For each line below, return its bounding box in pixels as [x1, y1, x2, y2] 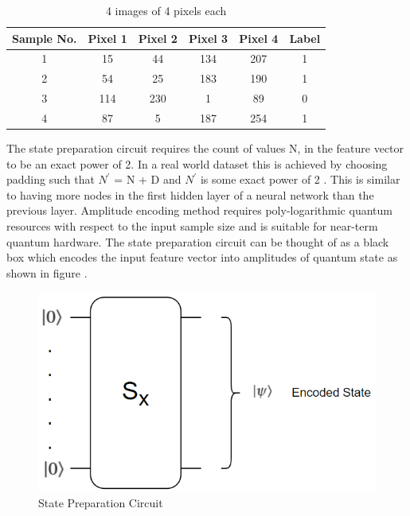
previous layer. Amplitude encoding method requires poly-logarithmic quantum [6, 202, 392, 219]
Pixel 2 [138, 29, 178, 46]
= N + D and [114, 171, 182, 188]
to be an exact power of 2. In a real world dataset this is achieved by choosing [6, 155, 388, 172]
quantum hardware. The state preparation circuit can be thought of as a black [6, 233, 389, 250]
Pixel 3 [188, 29, 228, 46]
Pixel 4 [239, 29, 279, 46]
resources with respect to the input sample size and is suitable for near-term [6, 218, 378, 235]
